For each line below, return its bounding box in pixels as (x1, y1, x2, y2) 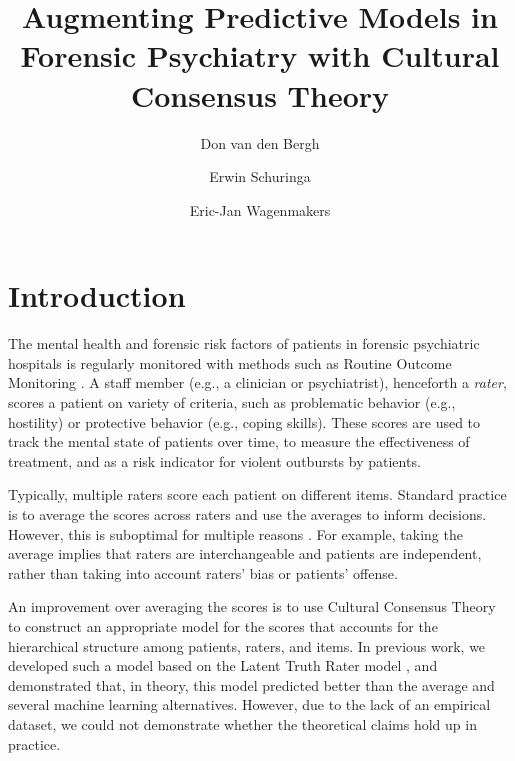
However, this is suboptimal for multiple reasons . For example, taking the (8, 523, 463, 544)
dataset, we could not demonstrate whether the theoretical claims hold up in (8, 713, 477, 734)
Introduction (8, 275, 186, 316)
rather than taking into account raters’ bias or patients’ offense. (8, 562, 398, 583)
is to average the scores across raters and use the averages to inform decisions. (8, 503, 487, 524)
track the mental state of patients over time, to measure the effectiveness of (8, 431, 470, 452)
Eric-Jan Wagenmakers (189, 199, 331, 220)
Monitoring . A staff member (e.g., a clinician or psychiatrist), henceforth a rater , (8, 372, 507, 393)
